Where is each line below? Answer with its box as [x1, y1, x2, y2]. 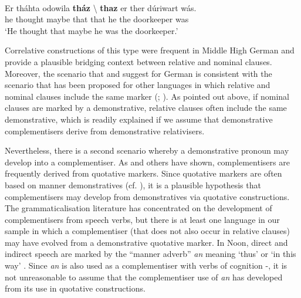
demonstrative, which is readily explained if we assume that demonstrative [5, 113, 273, 125]
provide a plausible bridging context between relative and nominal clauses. [5, 55, 272, 67]
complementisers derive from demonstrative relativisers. [5, 124, 205, 137]
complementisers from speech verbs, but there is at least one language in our [5, 213, 280, 225]
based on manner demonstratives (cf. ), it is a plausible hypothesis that [5, 178, 261, 191]
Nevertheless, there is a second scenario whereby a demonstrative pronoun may [5, 144, 289, 157]
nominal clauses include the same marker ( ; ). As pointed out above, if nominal [5, 90, 289, 102]
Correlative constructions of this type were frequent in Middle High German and [5, 44, 295, 56]
